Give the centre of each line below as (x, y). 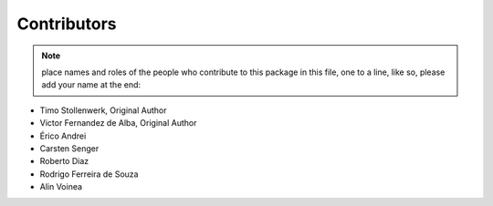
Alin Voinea (61, 187)
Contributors (67, 24)
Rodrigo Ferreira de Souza (89, 174)
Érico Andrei (63, 136)
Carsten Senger (69, 148)
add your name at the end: (91, 85)
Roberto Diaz (64, 161)
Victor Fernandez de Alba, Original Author (118, 123)
